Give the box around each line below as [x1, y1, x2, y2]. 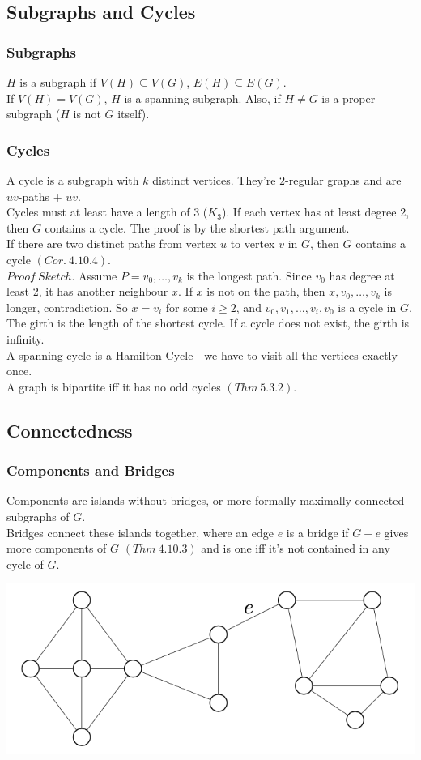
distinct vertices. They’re [152, 172, 276, 188]
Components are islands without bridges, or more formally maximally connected [6, 492, 405, 509]
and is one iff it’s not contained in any [201, 540, 390, 557]
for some [165, 298, 208, 315]
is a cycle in [338, 298, 397, 315]
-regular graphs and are [285, 172, 402, 188]
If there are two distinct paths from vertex [6, 235, 217, 252]
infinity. [6, 330, 45, 347]
